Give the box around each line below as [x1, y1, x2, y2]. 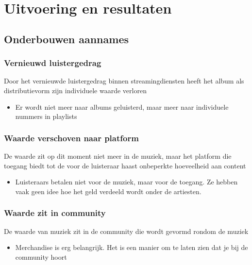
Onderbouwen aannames [4, 31, 129, 46]
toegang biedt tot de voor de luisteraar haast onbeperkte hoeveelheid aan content [4, 160, 246, 170]
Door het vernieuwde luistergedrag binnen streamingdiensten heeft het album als [4, 76, 244, 86]
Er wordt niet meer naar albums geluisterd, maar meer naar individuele [15, 101, 229, 112]
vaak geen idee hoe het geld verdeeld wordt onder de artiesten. [15, 186, 202, 196]
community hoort [15, 251, 67, 262]
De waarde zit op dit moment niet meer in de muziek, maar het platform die [4, 150, 232, 161]
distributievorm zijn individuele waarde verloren [4, 85, 147, 95]
